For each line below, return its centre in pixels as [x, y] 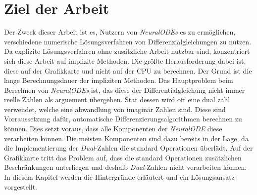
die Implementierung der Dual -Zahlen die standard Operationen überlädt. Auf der [128, 148]
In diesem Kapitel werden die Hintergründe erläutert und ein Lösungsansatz [119, 177]
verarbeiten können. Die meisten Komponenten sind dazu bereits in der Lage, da [126, 138]
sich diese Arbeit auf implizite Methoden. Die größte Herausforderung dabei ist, [125, 60]
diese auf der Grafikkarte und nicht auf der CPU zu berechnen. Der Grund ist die [128, 70]
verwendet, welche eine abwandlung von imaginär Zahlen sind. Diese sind [115, 109]
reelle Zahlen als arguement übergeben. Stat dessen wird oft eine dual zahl [117, 99]
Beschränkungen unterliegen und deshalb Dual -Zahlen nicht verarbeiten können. [126, 167]
